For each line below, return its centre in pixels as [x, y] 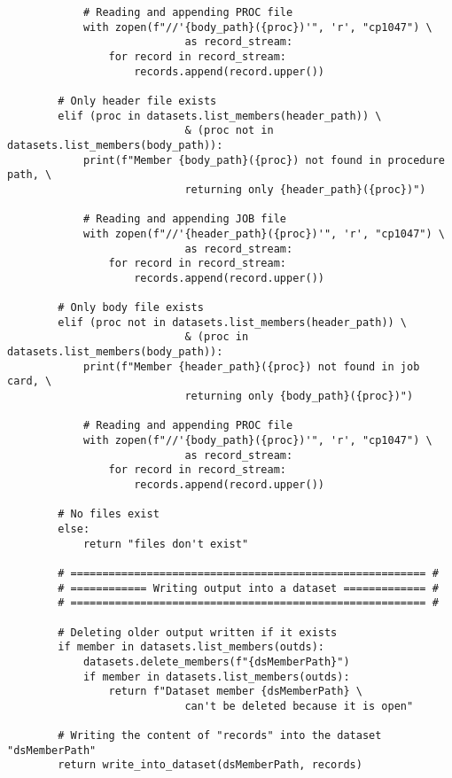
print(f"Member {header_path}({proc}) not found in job [251, 366]
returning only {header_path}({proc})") [305, 189]
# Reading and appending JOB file [184, 219]
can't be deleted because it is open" [299, 706]
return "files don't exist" [166, 544]
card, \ [30, 381]
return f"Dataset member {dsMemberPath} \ [235, 692]
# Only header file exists [137, 101]
